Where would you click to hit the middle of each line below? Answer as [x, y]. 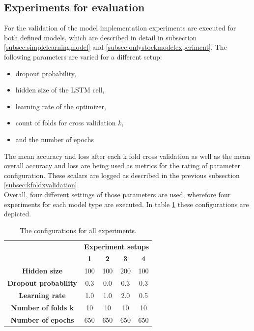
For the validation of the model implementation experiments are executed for [120, 28]
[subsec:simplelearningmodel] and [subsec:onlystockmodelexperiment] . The [115, 47]
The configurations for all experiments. [78, 230]
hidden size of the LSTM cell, [60, 90]
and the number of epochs [55, 139]
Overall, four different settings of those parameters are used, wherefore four [117, 194]
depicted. [18, 214]
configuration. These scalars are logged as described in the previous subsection [122, 175]
